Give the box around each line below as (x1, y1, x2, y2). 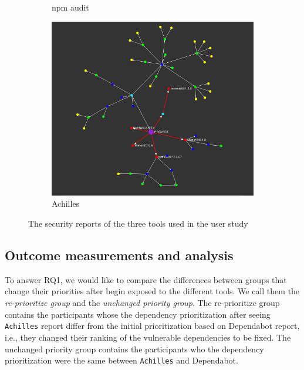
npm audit (52, 1, 89, 13)
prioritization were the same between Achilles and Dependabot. (5, 354, 238, 366)
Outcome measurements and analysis (5, 246, 234, 264)
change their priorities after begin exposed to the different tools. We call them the (5, 285, 300, 297)
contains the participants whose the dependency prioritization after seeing (5, 308, 271, 320)
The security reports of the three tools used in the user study (28, 217, 248, 230)
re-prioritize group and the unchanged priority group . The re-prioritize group (5, 297, 280, 309)
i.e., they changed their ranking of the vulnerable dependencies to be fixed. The (5, 331, 291, 343)
